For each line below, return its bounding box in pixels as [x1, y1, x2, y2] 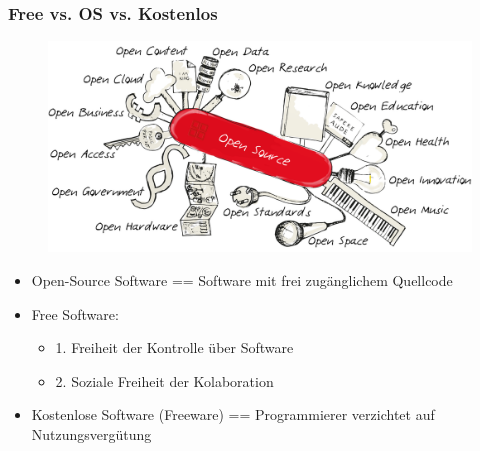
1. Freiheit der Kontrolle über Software [55, 337, 294, 358]
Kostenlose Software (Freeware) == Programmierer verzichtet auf [31, 404, 435, 425]
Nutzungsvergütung [31, 423, 152, 444]
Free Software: [31, 303, 119, 324]
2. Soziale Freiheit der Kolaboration [55, 370, 274, 391]
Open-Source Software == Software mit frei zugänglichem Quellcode [31, 269, 453, 290]
